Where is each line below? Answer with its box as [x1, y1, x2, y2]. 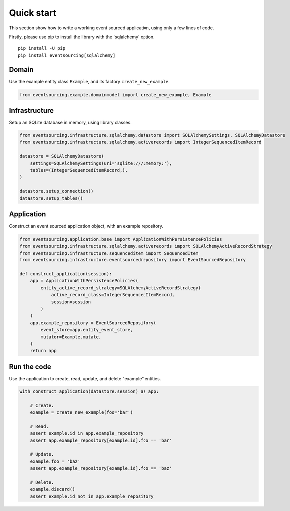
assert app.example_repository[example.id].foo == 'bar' [30, 437, 172, 443]
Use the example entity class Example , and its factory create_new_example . [9, 78, 170, 84]
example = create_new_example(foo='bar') [30, 410, 133, 415]
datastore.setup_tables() [19, 195, 83, 201]
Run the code [9, 362, 52, 371]
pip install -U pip [18, 45, 66, 51]
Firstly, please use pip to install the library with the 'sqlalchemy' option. [9, 34, 155, 40]
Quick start [9, 7, 57, 18]
